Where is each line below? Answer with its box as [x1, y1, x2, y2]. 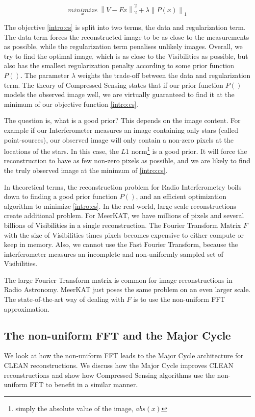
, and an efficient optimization [136, 191, 227, 201]
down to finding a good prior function [4, 191, 118, 201]
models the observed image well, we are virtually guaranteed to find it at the [4, 89, 235, 99]
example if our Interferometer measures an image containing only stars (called [4, 124, 238, 135]
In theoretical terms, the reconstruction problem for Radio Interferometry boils [4, 181, 242, 192]
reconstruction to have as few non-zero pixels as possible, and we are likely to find [4, 155, 251, 166]
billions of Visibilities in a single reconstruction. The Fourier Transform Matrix [4, 220, 241, 230]
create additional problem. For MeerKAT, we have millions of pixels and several [4, 210, 244, 221]
